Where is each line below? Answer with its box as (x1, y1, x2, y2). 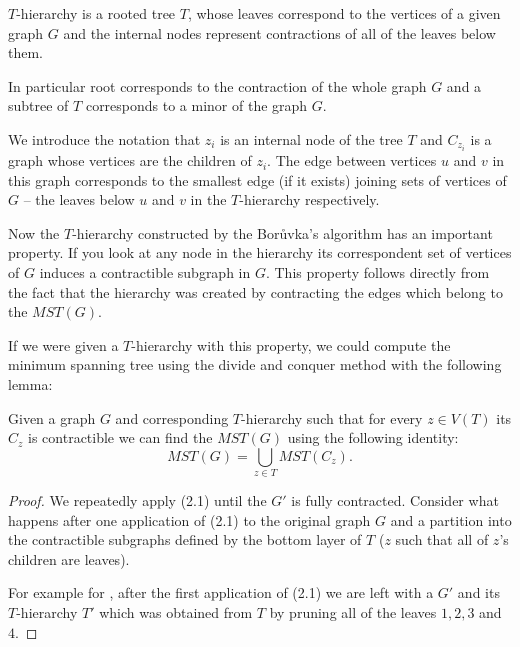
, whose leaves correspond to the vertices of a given (187, 3, 501, 23)
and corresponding (115, 407, 229, 428)
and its (457, 582, 500, 603)
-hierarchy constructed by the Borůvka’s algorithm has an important (72, 222, 493, 243)
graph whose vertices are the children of (8, 150, 252, 171)
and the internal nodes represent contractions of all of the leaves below (63, 22, 496, 43)
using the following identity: (287, 427, 459, 448)
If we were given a (8, 334, 119, 355)
